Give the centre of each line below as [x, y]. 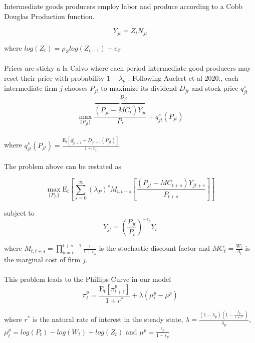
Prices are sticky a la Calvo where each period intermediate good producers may [127, 68]
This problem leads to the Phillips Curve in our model [88, 279]
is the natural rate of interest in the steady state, [108, 319]
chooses [76, 88]
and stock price [215, 88]
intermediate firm [31, 88]
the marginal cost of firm [42, 259]
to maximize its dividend [139, 88]
